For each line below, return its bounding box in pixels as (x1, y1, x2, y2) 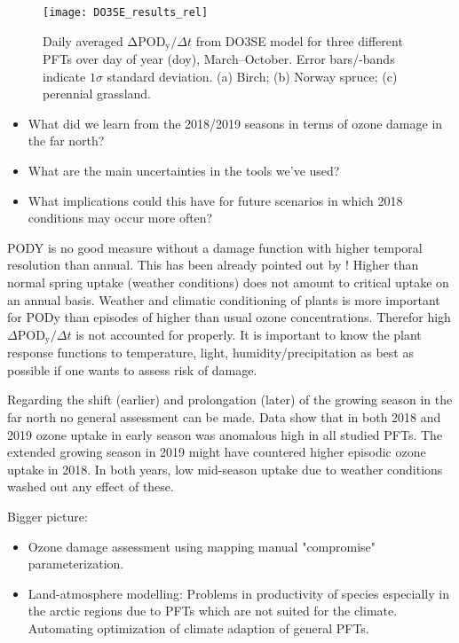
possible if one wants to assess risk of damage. (7, 360, 257, 379)
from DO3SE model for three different (195, 31, 403, 50)
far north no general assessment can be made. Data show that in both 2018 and (7, 408, 441, 427)
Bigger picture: (7, 507, 88, 526)
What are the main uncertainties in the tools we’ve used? (28, 161, 340, 180)
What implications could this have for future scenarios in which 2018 (28, 191, 403, 209)
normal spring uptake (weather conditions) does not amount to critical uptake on (7, 273, 449, 292)
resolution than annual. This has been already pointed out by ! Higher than (7, 255, 419, 274)
